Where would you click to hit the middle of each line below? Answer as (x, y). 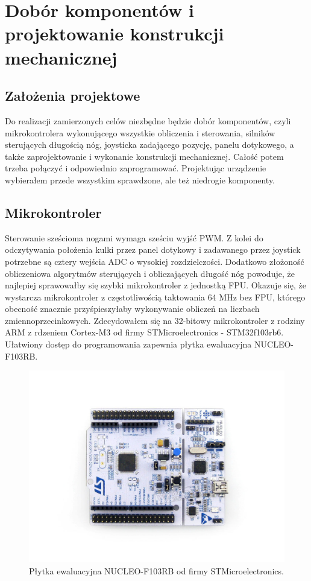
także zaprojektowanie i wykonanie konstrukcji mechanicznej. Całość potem (144, 156)
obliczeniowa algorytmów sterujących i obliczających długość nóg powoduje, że (150, 273)
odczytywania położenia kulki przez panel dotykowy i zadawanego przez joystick (153, 249)
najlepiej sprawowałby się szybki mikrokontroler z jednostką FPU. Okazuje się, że (155, 285)
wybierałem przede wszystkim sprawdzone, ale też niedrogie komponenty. (140, 179)
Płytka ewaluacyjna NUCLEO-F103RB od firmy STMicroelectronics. (156, 570)
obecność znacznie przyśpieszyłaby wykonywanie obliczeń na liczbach (132, 309)
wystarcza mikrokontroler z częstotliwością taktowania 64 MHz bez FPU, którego (155, 297)
